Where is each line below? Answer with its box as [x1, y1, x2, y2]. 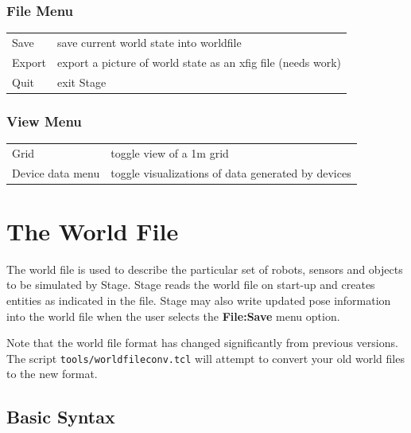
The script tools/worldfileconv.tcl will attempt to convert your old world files [6, 349, 405, 366]
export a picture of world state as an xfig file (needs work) [57, 53, 342, 70]
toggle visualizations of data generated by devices [111, 164, 351, 181]
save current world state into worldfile [57, 33, 242, 50]
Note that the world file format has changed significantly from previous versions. [6, 334, 398, 351]
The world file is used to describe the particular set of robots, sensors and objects [6, 260, 403, 277]
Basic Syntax [6, 404, 115, 429]
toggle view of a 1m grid [111, 144, 229, 161]
